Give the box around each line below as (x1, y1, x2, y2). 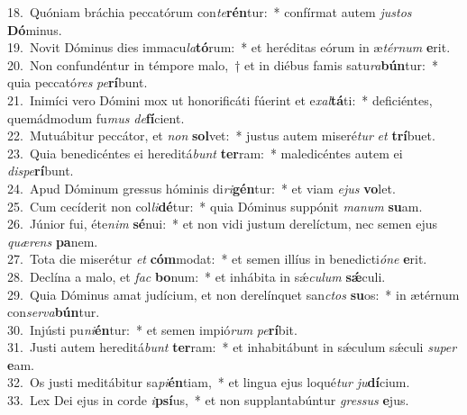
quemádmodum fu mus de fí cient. (7, 108, 185, 127)
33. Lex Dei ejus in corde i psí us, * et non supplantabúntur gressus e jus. (7, 391, 409, 410)
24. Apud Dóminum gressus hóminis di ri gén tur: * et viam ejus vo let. (7, 178, 396, 197)
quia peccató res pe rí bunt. (7, 73, 148, 92)
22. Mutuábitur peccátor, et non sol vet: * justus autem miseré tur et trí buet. (7, 126, 435, 145)
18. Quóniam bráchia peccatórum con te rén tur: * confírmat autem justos (7, 3, 412, 21)
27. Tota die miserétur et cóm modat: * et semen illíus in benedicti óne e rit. (7, 249, 427, 268)
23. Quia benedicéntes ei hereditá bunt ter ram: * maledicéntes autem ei (7, 143, 403, 162)
